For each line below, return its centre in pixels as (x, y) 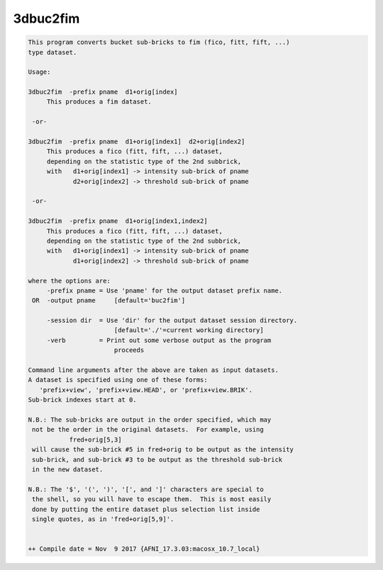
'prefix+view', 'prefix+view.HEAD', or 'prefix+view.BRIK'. (146, 390)
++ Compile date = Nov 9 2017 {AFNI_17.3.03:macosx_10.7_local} (144, 549)
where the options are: (70, 281)
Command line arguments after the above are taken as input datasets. (154, 370)
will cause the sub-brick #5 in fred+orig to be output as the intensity (163, 450)
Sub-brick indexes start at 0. (83, 400)
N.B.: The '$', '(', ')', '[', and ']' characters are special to (146, 489)
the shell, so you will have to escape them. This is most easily (152, 499)
